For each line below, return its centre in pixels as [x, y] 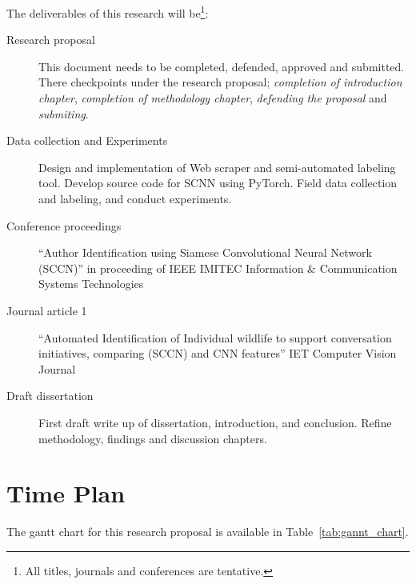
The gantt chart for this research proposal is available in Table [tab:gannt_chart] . [208, 532]
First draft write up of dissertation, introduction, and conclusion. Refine [215, 422]
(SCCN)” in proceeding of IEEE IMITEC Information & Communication [218, 268]
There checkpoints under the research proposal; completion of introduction [220, 82]
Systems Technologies [91, 284]
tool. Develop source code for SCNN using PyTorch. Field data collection [218, 183]
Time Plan [66, 493]
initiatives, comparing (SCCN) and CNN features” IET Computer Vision [218, 353]
